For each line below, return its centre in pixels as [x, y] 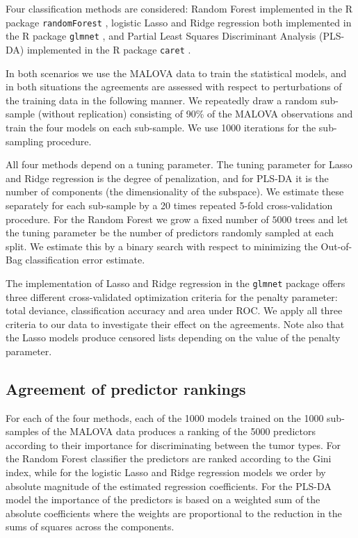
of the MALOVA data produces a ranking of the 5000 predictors [179, 431]
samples [22, 431]
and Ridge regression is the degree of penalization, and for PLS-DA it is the [167, 178]
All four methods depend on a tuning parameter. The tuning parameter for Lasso [179, 164]
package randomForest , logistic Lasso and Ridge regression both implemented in [179, 22]
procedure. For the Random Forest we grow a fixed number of [137, 219]
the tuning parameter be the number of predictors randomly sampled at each [170, 233]
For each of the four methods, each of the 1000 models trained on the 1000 [165, 417]
